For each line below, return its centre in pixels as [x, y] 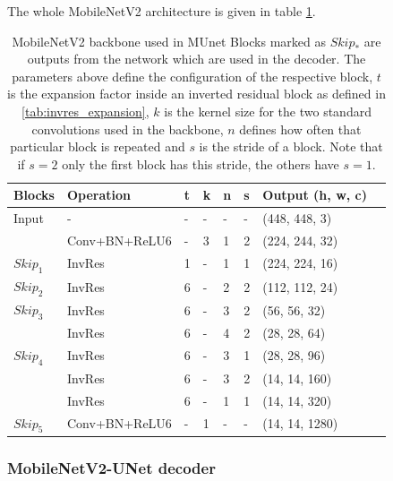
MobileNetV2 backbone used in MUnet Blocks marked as [169, 41]
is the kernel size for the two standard [268, 111]
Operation [99, 195]
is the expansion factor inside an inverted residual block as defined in [196, 94]
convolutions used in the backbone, [128, 129]
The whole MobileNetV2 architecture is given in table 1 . [162, 11]
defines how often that [300, 129]
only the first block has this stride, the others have [201, 163]
